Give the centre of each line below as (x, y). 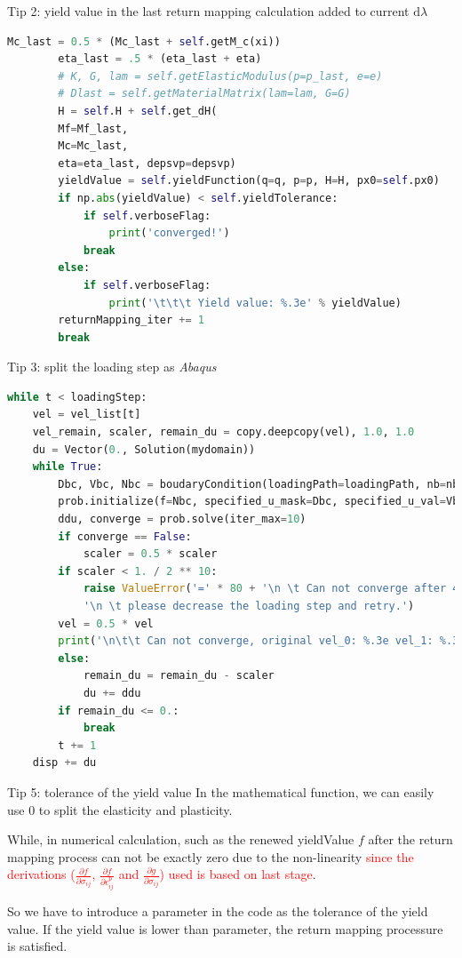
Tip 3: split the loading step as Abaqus (112, 367)
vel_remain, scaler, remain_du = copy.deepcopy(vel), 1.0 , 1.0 (223, 432)
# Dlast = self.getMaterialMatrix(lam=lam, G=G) (204, 94)
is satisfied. (37, 946)
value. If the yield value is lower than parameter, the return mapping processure (225, 928)
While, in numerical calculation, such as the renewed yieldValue (181, 839)
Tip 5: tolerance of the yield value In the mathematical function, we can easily (221, 791)
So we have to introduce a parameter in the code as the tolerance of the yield (218, 911)
